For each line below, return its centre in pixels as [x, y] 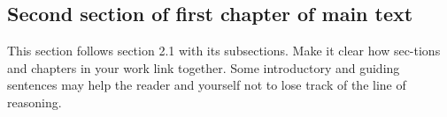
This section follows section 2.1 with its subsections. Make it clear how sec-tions [224, 51]
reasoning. [35, 102]
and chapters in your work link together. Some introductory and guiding [204, 67]
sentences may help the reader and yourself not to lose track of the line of [207, 85]
